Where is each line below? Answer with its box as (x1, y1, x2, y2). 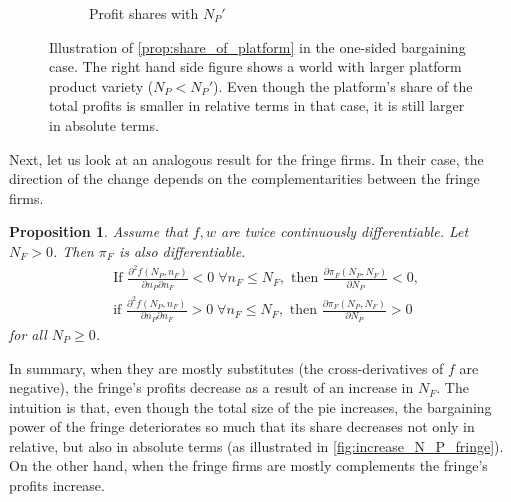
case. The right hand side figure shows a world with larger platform (49, 56, 462, 77)
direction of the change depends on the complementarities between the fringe (9, 168, 480, 189)
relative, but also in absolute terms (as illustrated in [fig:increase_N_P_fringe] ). (9, 435, 504, 456)
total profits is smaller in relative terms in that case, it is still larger (49, 95, 465, 116)
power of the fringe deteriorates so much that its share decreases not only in (9, 416, 475, 437)
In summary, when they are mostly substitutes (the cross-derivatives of (9, 357, 444, 378)
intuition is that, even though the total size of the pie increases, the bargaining (9, 396, 492, 417)
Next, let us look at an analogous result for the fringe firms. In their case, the (9, 148, 484, 169)
